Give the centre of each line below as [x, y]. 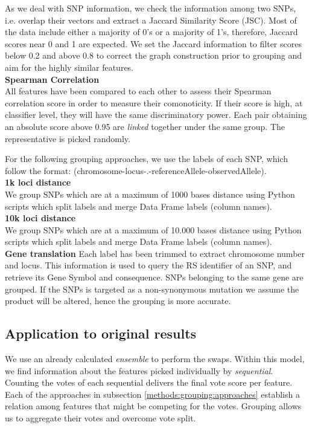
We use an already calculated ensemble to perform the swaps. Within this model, [155, 359]
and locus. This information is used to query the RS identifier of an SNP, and [148, 265]
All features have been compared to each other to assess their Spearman [138, 91]
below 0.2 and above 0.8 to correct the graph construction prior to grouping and [153, 55]
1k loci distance [38, 182]
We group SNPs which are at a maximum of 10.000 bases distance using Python [153, 229]
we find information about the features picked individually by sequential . [139, 370]
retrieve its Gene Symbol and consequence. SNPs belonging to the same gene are [154, 277]
